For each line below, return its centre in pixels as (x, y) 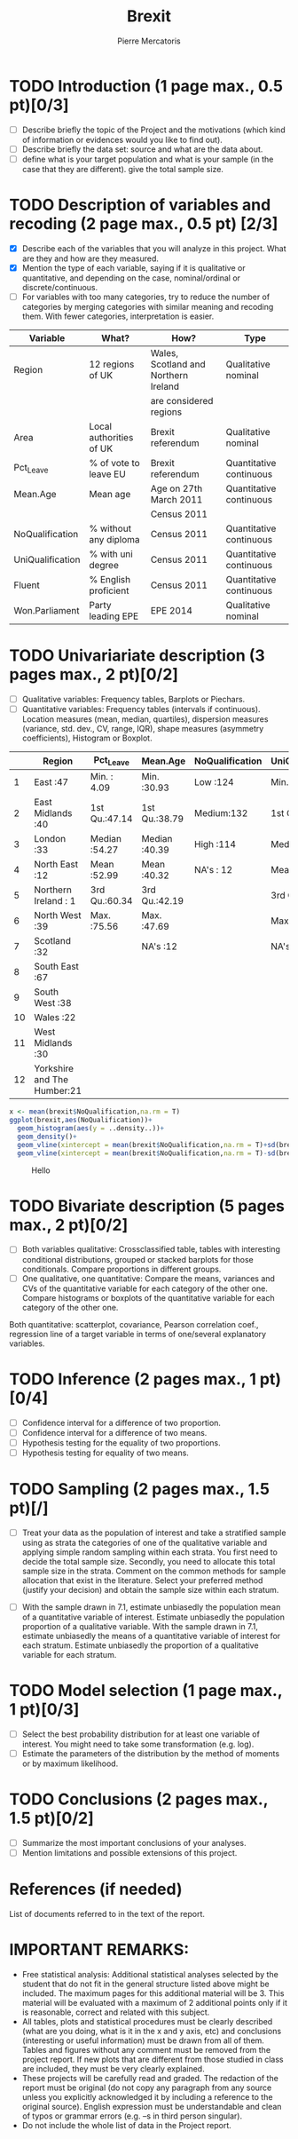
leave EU (107, 474)
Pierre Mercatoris (149, 41)
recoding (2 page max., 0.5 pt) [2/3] (144, 224)
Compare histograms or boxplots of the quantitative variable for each (148, 1297)
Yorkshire (54, 1069)
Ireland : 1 (55, 901)
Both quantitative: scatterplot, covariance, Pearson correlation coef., (134, 1324)
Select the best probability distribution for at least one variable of (141, 1734)
